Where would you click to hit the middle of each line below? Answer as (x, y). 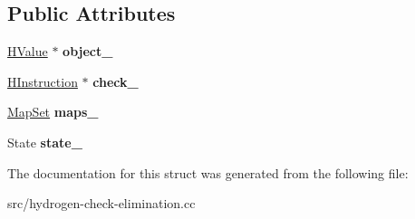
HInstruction (43, 81)
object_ (88, 51)
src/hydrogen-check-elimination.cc (101, 203)
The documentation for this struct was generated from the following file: (208, 172)
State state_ (45, 142)
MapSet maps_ (53, 112)
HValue (28, 51)
